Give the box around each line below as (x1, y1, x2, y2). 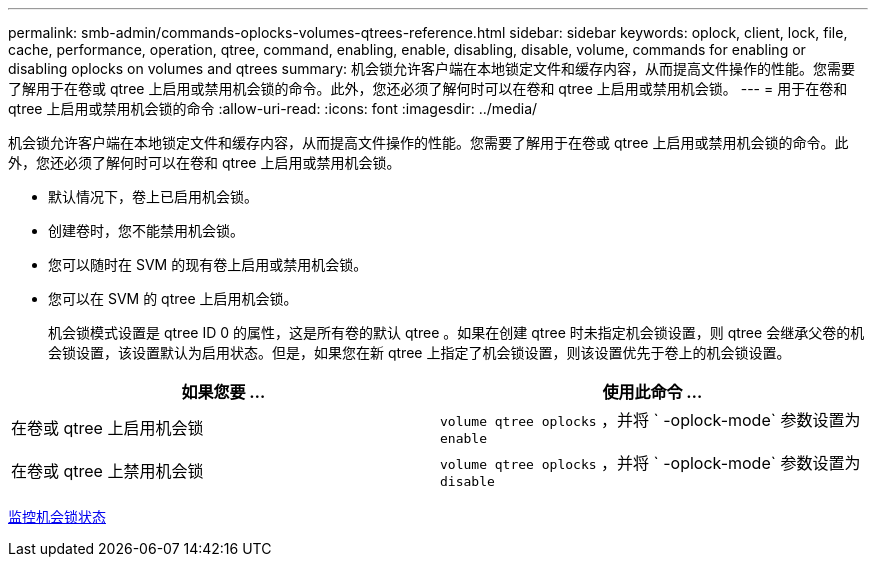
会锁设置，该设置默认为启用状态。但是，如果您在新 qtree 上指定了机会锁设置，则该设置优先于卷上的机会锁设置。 (48, 344, 791, 361)
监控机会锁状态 (8, 508, 106, 525)
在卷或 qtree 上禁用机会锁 (11, 460, 204, 481)
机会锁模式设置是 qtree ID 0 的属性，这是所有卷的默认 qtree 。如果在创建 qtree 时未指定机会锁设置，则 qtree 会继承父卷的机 (48, 324, 865, 341)
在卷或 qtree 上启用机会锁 (11, 417, 204, 438)
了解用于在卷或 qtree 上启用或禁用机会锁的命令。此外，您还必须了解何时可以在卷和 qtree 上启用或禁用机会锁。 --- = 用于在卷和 (8, 80, 848, 97)
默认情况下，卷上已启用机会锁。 (48, 188, 258, 205)
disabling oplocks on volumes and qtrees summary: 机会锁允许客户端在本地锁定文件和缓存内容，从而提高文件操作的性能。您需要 (8, 60, 856, 77)
